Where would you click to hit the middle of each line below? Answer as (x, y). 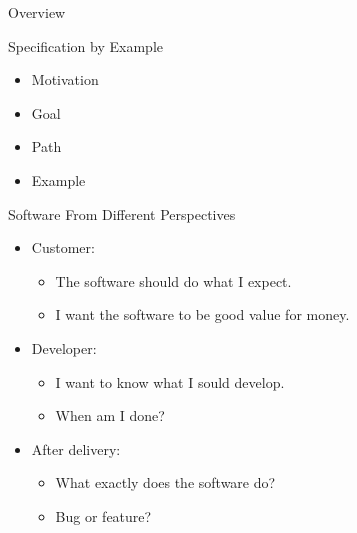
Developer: (64, 347)
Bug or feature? (103, 515)
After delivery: (76, 448)
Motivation (65, 79)
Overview (37, 12)
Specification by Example (85, 45)
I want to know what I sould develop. (170, 381)
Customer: (63, 247)
